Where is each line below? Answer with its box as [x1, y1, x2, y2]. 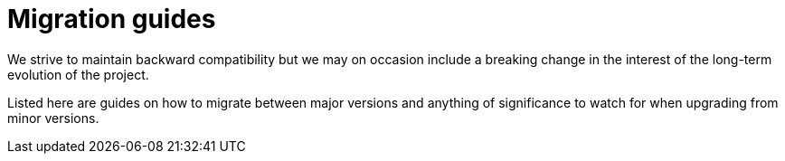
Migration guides [7, 4, 216, 34]
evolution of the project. [7, 66, 149, 82]
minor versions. [7, 109, 99, 126]
